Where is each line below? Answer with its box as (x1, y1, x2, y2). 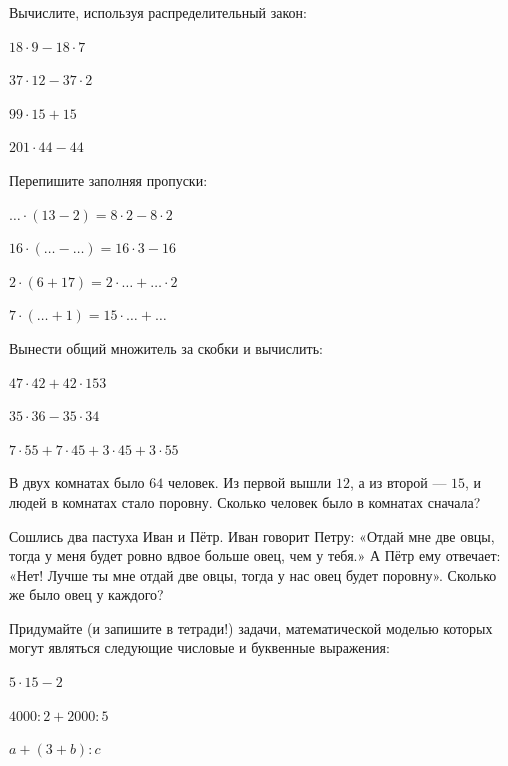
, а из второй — (349, 472, 447, 493)
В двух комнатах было (9, 472, 145, 493)
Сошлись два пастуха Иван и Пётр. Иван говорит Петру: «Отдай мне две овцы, (9, 525, 495, 546)
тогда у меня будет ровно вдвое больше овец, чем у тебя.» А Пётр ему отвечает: (9, 545, 501, 566)
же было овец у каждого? (9, 584, 164, 605)
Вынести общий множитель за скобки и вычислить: (9, 337, 323, 358)
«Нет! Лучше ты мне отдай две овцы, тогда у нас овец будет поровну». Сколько (9, 564, 497, 585)
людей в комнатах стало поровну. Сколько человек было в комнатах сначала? (9, 491, 481, 512)
